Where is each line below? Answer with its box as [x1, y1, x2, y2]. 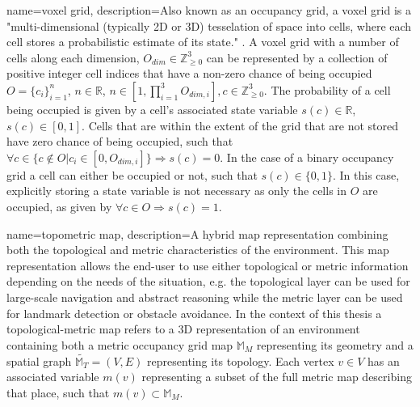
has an [367, 352, 400, 369]
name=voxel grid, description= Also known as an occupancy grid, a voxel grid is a [6, 2, 411, 18]
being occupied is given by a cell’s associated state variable [6, 100, 298, 117]
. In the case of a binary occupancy [220, 148, 394, 165]
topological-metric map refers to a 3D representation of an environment [6, 320, 360, 337]
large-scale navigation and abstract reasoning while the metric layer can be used [6, 288, 403, 305]
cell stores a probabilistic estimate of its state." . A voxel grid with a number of [6, 33, 399, 50]
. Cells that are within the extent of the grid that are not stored [82, 117, 399, 134]
